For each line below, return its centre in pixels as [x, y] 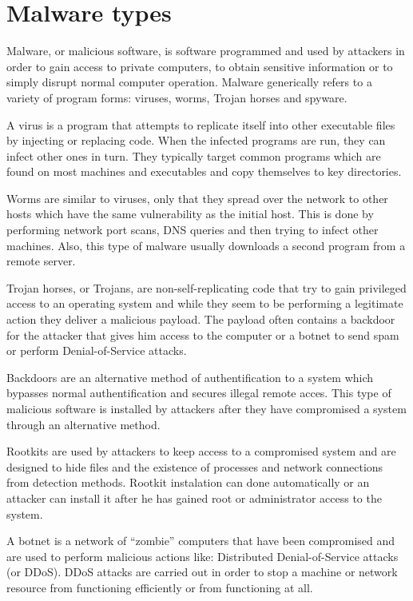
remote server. [41, 261]
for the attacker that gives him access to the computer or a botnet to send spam [203, 334]
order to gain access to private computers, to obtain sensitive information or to [200, 66]
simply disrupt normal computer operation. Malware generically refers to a [189, 82]
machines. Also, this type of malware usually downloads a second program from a [206, 245]
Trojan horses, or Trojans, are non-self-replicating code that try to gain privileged [206, 287]
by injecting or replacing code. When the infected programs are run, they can [196, 140]
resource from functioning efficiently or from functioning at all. [160, 587]
